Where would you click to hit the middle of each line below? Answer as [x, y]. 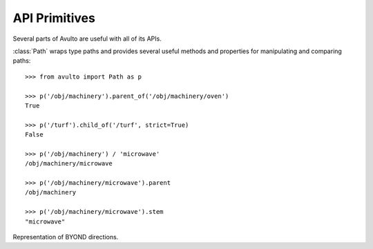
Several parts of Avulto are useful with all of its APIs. [87, 39]
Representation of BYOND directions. [66, 237]
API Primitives [54, 18]
